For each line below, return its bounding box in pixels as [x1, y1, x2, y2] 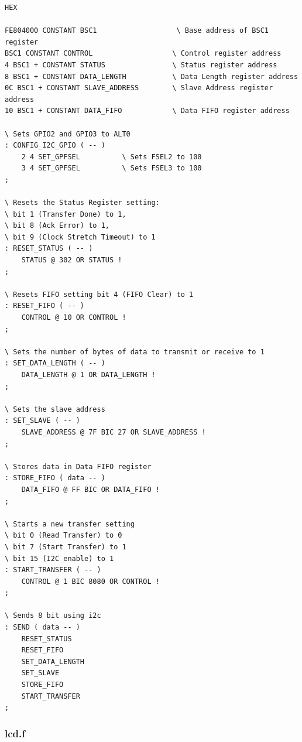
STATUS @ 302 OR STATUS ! [21, 256, 122, 265]
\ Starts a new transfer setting [5, 519, 135, 528]
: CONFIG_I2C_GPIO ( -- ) [5, 141, 105, 150]
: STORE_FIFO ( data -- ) [5, 474, 105, 483]
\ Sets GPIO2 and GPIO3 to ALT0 [5, 129, 131, 138]
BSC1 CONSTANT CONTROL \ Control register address [5, 49, 282, 58]
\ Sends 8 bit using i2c [5, 611, 101, 620]
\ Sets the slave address [5, 405, 105, 413]
